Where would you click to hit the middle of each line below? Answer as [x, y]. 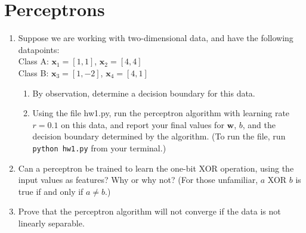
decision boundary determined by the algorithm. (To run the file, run [159, 136]
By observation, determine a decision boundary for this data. [144, 93]
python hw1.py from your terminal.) [99, 147]
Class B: [33, 72]
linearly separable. [51, 223]
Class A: [33, 61]
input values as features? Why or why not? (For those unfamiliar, [138, 180]
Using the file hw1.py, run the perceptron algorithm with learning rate [161, 113]
